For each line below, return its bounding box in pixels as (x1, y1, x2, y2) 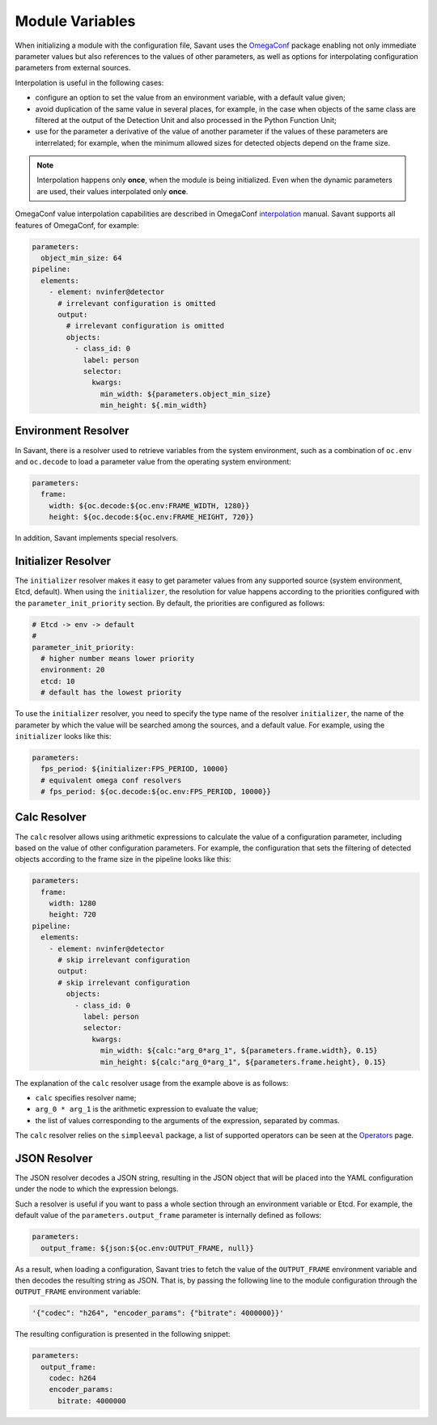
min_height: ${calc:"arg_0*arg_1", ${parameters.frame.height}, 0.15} (100, 1057, 387, 1067)
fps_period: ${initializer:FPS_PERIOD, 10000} (40, 765, 229, 774)
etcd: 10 (40, 676, 75, 685)
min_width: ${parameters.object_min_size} (100, 389, 271, 398)
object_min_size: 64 (40, 253, 122, 262)
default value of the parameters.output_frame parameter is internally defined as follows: (15, 1211, 322, 1220)
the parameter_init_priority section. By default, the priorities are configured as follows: (15, 598, 325, 608)
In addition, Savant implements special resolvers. (15, 533, 178, 543)
